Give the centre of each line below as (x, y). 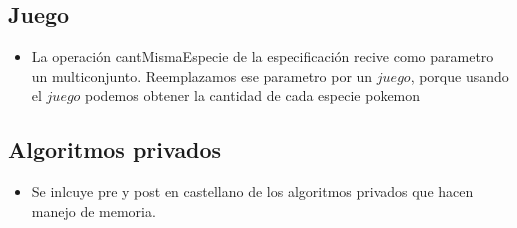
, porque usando (459, 75)
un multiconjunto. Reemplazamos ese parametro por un (202, 75)
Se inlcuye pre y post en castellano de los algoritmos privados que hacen (252, 191)
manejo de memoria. (93, 210)
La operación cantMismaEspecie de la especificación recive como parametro (262, 56)
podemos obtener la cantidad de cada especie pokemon (253, 95)
